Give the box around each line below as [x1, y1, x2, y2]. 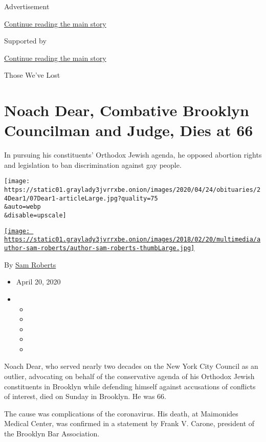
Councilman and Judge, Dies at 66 [4, 120, 253, 141]
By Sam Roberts [4, 259, 56, 270]
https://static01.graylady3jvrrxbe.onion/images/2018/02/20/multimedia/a [4, 236, 261, 244]
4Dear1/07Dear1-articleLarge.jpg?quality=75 [4, 194, 158, 202]
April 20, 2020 [16, 276, 61, 287]
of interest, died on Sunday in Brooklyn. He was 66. [4, 391, 167, 402]
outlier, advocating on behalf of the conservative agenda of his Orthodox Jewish [4, 371, 255, 382]
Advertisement [4, 1, 50, 11]
